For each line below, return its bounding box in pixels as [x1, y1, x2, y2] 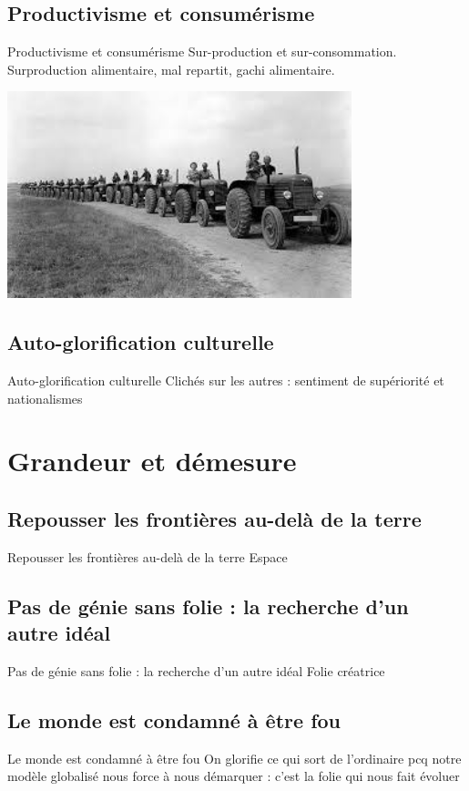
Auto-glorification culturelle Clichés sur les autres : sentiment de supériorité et [7, 370, 444, 389]
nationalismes [7, 388, 83, 407]
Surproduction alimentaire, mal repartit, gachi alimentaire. [7, 59, 335, 78]
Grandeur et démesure [7, 442, 297, 479]
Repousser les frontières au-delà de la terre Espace [7, 547, 288, 566]
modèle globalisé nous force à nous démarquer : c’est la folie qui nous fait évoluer [7, 766, 460, 786]
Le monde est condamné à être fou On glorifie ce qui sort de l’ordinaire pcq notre [7, 748, 462, 767]
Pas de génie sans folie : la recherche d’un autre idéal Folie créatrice [7, 661, 385, 680]
